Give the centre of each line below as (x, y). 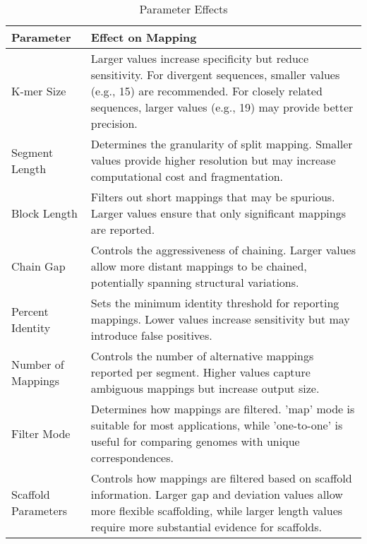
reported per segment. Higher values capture (200, 372)
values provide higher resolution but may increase (213, 160)
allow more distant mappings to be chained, (199, 266)
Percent (30, 311)
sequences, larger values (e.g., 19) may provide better (222, 107)
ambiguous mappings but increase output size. (205, 388)
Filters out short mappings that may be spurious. (213, 197)
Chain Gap (38, 266)
